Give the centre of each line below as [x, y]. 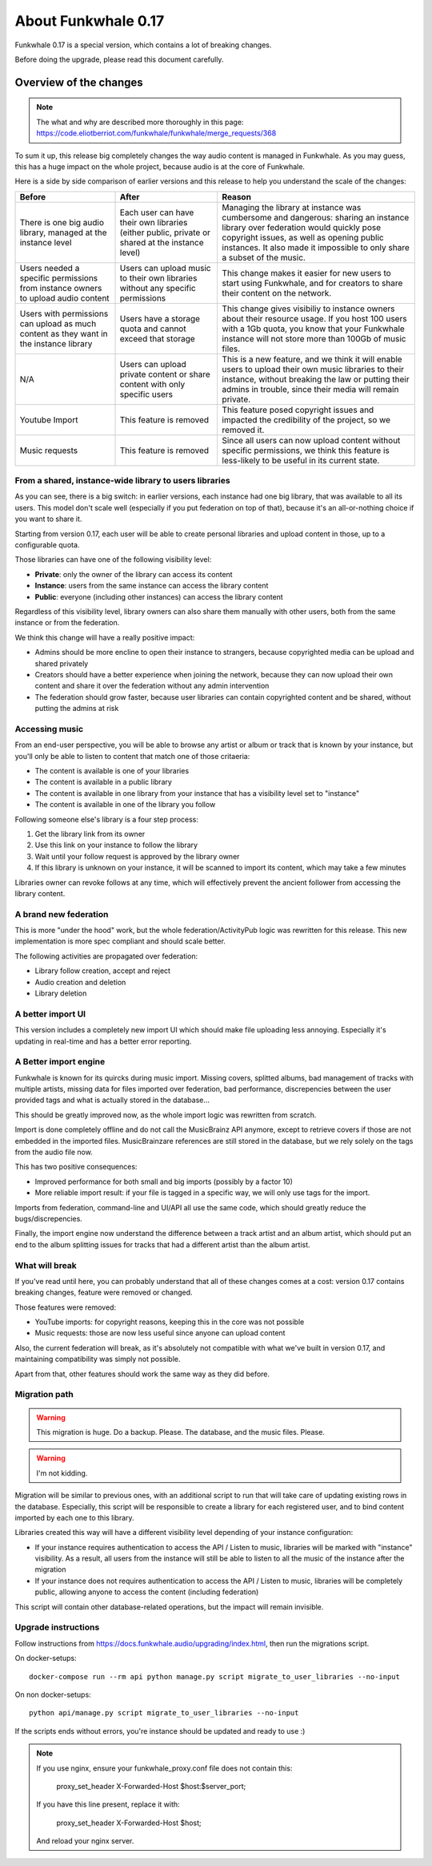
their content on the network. [277, 293]
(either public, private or [165, 232]
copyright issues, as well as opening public [303, 237]
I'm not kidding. [62, 1473]
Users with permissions [64, 313]
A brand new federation [62, 914]
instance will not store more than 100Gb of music [314, 338]
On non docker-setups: [53, 1694]
